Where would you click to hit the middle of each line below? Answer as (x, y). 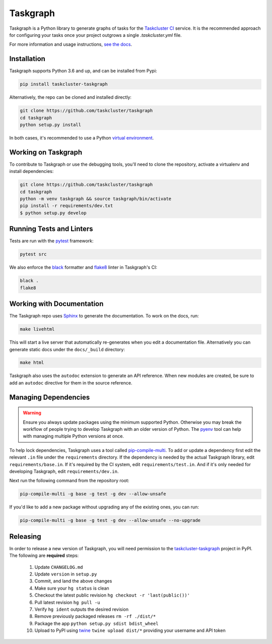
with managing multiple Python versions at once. (74, 436)
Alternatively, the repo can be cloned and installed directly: (71, 97)
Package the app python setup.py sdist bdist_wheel (96, 623)
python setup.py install (51, 124)
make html (32, 363)
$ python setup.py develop (53, 213)
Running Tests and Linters (51, 229)
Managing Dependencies (50, 397)
